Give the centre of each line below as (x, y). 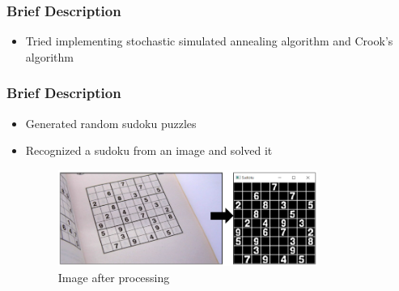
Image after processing (114, 277)
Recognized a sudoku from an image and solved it (149, 150)
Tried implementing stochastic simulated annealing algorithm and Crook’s (209, 41)
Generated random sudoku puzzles (111, 123)
